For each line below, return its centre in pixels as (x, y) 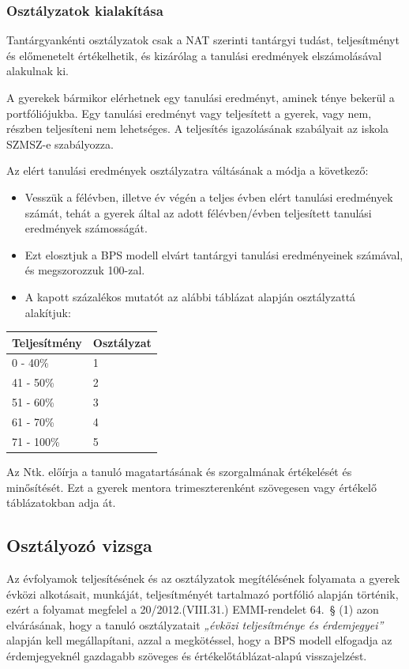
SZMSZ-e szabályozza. (60, 144)
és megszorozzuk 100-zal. (85, 270)
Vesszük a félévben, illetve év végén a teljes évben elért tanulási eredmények (209, 197)
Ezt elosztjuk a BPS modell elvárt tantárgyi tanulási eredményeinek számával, (214, 254)
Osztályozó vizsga (79, 545)
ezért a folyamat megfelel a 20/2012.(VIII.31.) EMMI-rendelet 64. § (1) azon (193, 609)
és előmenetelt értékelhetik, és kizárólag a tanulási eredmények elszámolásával (194, 55)
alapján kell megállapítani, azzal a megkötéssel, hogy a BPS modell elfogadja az (199, 640)
